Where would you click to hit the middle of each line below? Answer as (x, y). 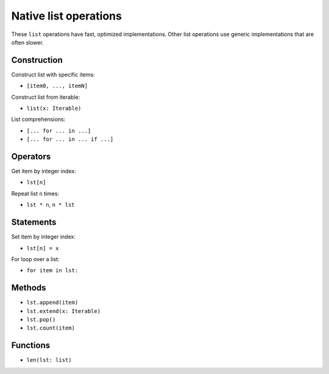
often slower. (27, 42)
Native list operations (66, 16)
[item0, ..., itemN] (57, 86)
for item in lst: (52, 271)
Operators (31, 156)
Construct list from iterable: (46, 97)
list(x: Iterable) (54, 109)
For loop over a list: (35, 259)
